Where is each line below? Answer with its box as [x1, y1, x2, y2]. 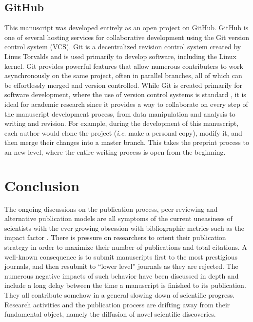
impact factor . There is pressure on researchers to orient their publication [4, 232, 226, 242]
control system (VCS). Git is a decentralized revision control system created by [4, 41, 241, 52]
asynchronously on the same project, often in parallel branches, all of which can [4, 70, 242, 80]
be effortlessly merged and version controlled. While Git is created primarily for [4, 80, 242, 90]
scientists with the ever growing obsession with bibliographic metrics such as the [4, 222, 244, 233]
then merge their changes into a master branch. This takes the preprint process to [4, 137, 249, 147]
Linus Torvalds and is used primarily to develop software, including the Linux [4, 51, 236, 61]
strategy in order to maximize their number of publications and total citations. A [4, 242, 247, 252]
